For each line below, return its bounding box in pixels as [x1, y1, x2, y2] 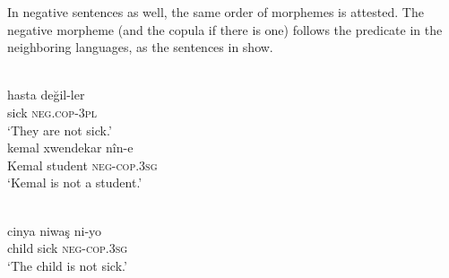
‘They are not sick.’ [7, 120, 112, 139]
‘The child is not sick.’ [7, 256, 127, 274]
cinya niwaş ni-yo [7, 221, 102, 239]
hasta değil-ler [7, 85, 85, 104]
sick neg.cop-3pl [7, 102, 97, 121]
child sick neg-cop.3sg [7, 239, 128, 257]
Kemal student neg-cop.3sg [7, 155, 158, 174]
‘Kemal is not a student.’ [7, 173, 142, 192]
